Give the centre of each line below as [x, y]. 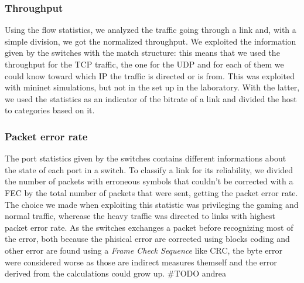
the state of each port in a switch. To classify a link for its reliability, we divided [149, 169]
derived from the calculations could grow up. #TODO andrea [116, 273]
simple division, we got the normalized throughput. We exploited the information [151, 41]
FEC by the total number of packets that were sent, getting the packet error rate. [151, 192]
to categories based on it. [50, 110]
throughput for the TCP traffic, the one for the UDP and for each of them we [144, 64]
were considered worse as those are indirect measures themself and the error [141, 262]
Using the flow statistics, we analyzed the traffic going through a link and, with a [151, 30]
